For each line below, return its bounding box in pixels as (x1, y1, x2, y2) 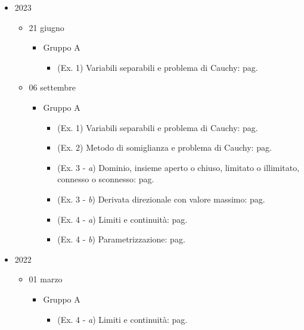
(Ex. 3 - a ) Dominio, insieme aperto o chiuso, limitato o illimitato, (57, 161, 300, 173)
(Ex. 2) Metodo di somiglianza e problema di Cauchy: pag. (57, 141, 272, 154)
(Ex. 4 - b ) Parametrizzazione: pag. (57, 233, 185, 245)
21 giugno (29, 21, 64, 33)
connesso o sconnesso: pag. (57, 173, 154, 185)
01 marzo (29, 273, 63, 285)
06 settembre (29, 81, 76, 94)
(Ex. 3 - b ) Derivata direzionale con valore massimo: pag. (57, 192, 265, 205)
